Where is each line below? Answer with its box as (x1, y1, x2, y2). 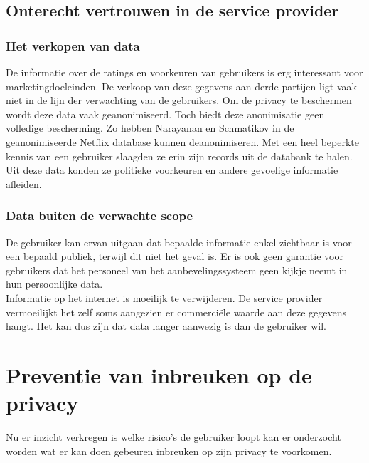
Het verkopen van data (6, 36, 140, 54)
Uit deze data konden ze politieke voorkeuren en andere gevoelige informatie (6, 162, 338, 177)
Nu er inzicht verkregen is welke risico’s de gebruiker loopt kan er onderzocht (6, 430, 341, 444)
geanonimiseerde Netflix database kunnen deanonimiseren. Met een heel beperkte (6, 134, 359, 149)
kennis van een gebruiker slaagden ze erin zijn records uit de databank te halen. (6, 148, 353, 163)
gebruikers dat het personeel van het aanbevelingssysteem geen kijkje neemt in (6, 262, 348, 277)
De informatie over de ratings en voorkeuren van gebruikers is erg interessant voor (6, 65, 363, 79)
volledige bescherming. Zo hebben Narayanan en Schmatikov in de (6, 120, 294, 135)
